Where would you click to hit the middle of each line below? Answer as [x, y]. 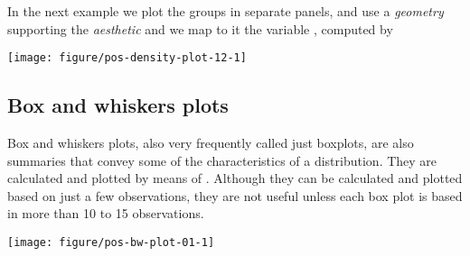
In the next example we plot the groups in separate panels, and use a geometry [226, 11]
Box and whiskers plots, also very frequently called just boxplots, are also [211, 143]
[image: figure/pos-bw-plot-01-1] [111, 243]
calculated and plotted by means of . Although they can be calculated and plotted [235, 178]
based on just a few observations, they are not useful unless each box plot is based [235, 195]
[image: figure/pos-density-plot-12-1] [127, 58]
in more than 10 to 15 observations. [106, 213]
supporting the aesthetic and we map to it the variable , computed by [200, 28]
